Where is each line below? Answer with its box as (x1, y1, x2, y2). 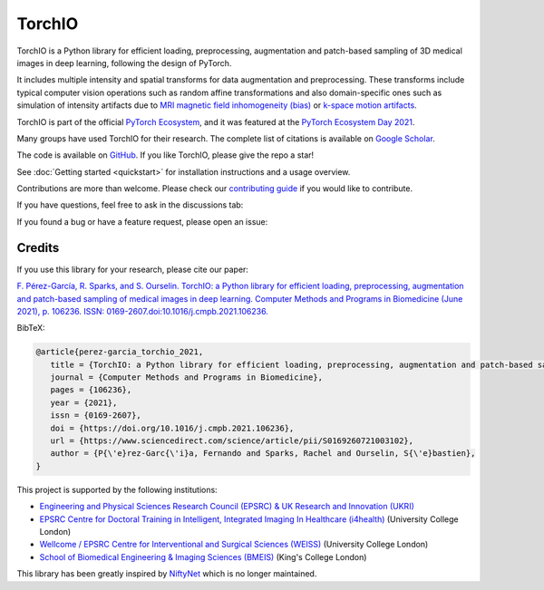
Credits (16, 240, 60, 256)
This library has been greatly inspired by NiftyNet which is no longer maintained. (16, 568, 317, 579)
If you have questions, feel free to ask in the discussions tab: (16, 199, 244, 210)
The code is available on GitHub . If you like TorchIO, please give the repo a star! (16, 150, 315, 160)
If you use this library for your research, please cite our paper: (16, 264, 249, 275)
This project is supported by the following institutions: (16, 484, 218, 495)
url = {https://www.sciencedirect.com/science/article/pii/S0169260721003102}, (50, 436, 414, 446)
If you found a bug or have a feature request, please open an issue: (16, 216, 268, 227)
